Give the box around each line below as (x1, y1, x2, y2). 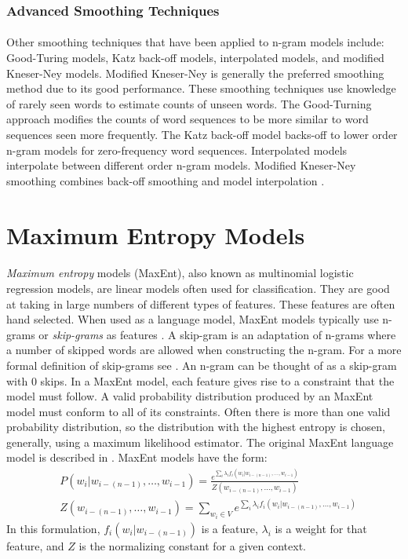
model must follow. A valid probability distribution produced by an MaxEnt (6, 388, 373, 404)
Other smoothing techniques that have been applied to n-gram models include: (6, 34, 384, 50)
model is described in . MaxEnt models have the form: (6, 449, 268, 466)
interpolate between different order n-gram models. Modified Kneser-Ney (6, 157, 356, 174)
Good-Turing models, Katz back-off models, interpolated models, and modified (6, 49, 384, 66)
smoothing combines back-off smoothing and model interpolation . (6, 172, 325, 188)
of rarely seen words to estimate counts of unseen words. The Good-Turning (6, 95, 372, 111)
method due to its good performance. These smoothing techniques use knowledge (6, 80, 396, 97)
